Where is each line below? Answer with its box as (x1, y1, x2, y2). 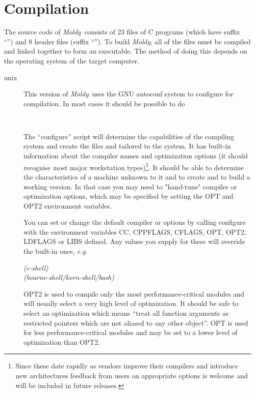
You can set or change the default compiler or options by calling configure (24, 217, 246, 227)
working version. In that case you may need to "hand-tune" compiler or (24, 181, 237, 191)
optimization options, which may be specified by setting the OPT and (24, 191, 233, 201)
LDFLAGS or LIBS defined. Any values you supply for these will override (24, 236, 245, 246)
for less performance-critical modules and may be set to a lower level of (24, 327, 238, 337)
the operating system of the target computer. (4, 55, 139, 65)
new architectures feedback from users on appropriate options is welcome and (15, 370, 248, 380)
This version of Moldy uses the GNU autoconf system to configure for (24, 89, 233, 99)
